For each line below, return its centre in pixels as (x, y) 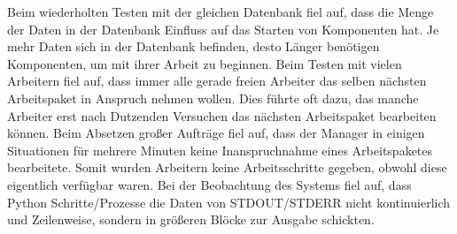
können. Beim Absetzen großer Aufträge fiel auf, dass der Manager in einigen (216, 133)
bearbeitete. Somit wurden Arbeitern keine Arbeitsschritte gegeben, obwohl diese (227, 167)
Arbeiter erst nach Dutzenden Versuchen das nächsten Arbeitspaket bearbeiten (222, 115)
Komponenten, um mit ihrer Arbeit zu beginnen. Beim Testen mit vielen (205, 63)
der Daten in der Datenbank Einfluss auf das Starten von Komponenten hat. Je (223, 29)
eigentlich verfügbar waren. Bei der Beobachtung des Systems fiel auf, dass (209, 184)
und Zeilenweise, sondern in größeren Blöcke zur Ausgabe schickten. (191, 219)
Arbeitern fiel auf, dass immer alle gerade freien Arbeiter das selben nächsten (217, 81)
